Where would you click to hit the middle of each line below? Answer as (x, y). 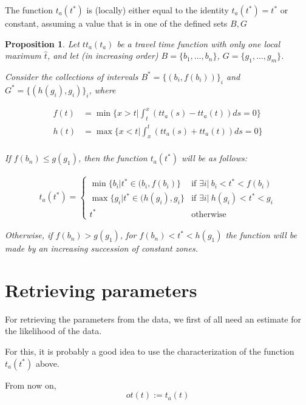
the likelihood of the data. (53, 331)
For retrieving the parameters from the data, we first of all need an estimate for (153, 319)
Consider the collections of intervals (72, 76)
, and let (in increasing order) (103, 55)
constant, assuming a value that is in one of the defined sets (116, 23)
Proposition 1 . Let (42, 43)
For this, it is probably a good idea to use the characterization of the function (150, 351)
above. (47, 363)
